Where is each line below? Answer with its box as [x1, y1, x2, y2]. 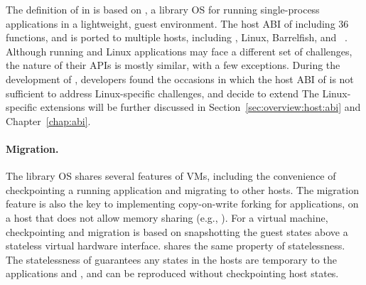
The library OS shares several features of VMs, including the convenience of [6, 168, 336, 183]
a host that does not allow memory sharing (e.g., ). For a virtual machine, [6, 210, 328, 225]
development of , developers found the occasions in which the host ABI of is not [6, 71, 354, 86]
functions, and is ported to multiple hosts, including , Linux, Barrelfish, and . [6, 30, 348, 45]
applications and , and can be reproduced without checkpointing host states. [6, 266, 339, 281]
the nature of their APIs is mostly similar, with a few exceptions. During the [6, 58, 340, 72]
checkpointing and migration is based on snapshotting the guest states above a [6, 224, 348, 239]
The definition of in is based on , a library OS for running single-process [6, 2, 320, 16]
